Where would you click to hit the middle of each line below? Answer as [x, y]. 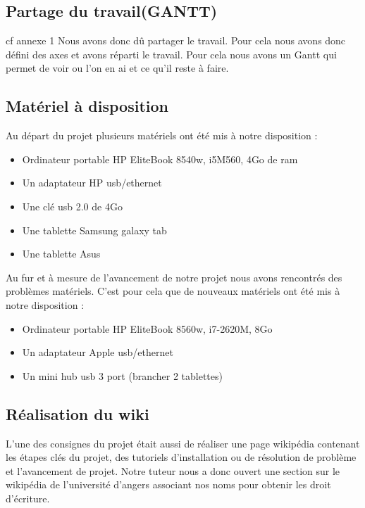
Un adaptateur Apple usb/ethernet [98, 352]
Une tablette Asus [61, 254]
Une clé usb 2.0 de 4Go [72, 206]
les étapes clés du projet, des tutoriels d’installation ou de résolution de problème [181, 457]
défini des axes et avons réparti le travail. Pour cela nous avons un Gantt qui [171, 54]
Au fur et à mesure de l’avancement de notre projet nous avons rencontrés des [174, 277]
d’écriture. [28, 498]
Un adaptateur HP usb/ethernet [92, 183]
